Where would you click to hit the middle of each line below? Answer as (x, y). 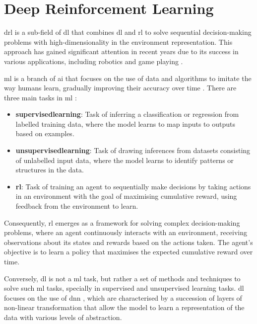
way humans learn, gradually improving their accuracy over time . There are (120, 88)
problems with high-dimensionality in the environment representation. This (118, 41)
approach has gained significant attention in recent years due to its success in (121, 51)
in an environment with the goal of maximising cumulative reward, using (126, 196)
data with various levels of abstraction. (63, 317)
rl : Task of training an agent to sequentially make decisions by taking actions (133, 186)
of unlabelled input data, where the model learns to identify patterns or (125, 160)
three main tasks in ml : (40, 97)
